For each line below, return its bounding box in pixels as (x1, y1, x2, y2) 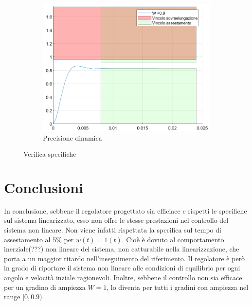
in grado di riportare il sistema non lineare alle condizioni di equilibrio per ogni (4, 263, 240, 273)
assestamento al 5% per (4, 234, 74, 244)
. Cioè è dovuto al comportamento (122, 234, 224, 244)
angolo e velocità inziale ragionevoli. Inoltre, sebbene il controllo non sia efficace (4, 272, 242, 283)
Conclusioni (4, 177, 83, 197)
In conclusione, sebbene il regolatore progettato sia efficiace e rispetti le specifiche (4, 205, 247, 215)
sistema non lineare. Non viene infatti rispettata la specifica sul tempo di (4, 225, 221, 235)
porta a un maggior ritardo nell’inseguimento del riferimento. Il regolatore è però (4, 253, 245, 263)
